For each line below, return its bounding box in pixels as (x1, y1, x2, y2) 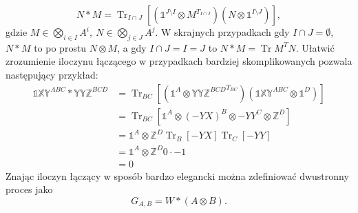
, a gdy (117, 40, 147, 54)
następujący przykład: (6, 67, 98, 81)
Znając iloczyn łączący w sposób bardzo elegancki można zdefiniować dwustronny (6, 168, 349, 183)
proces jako (6, 182, 53, 196)
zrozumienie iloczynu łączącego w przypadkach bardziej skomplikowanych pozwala (6, 54, 352, 68)
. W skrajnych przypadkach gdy (155, 25, 290, 39)
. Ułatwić (295, 40, 335, 54)
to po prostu (34, 40, 87, 54)
